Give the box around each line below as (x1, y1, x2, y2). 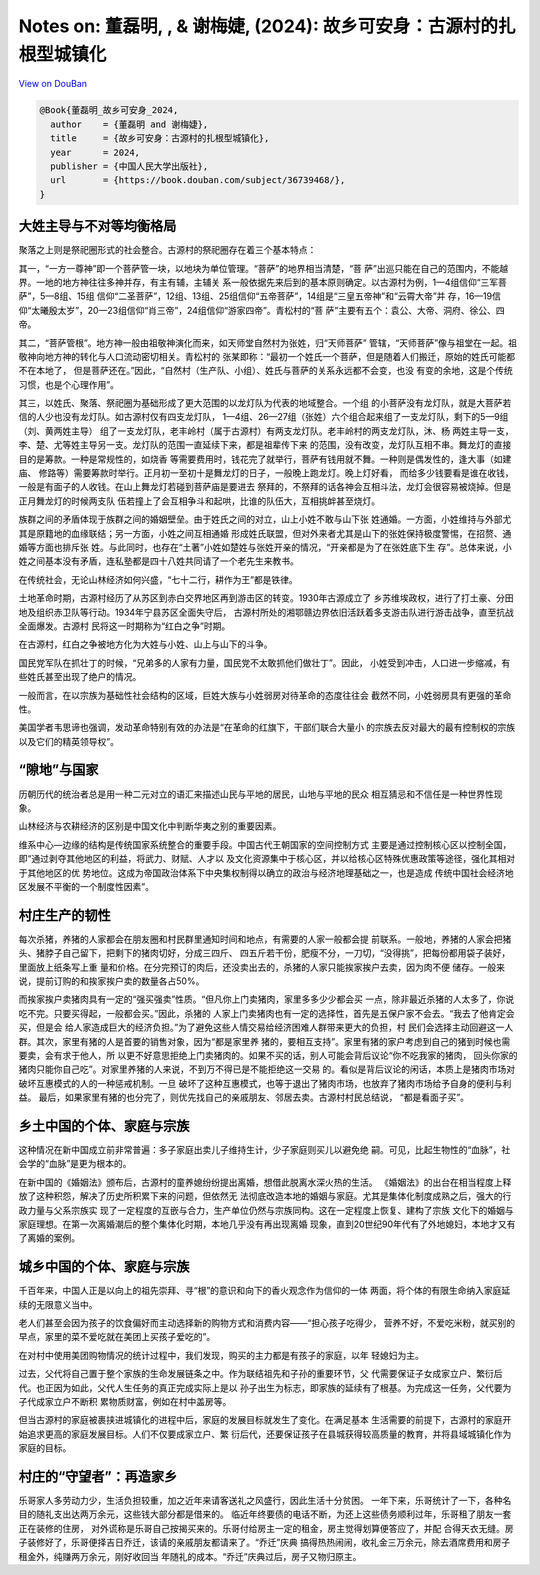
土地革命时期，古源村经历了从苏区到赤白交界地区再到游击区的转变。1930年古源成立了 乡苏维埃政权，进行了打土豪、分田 (18, 592, 514, 604)
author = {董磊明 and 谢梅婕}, (50, 118, 209, 130)
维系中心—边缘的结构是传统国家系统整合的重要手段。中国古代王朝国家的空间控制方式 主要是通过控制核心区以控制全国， (18, 838, 512, 850)
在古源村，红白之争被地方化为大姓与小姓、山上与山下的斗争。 (18, 638, 273, 650)
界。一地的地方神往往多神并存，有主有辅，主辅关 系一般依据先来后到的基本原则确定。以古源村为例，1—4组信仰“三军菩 (18, 276, 507, 288)
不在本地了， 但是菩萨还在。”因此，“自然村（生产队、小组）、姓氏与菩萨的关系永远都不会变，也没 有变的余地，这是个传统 (18, 365, 514, 377)
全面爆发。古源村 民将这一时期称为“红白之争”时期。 (18, 620, 231, 632)
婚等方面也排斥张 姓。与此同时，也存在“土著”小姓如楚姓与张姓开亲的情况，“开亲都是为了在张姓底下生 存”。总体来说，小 (18, 541, 512, 553)
